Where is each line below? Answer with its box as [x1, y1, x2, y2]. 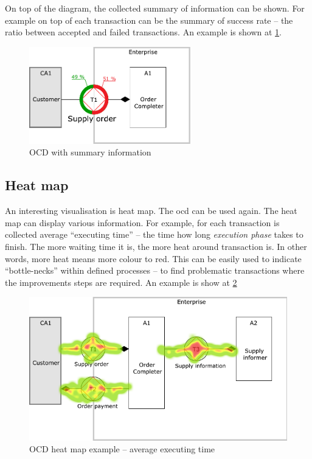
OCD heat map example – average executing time [29, 443, 215, 455]
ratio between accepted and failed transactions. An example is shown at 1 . [5, 26, 282, 38]
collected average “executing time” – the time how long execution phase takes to [5, 228, 303, 241]
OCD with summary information [29, 146, 151, 158]
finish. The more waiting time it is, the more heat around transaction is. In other [5, 240, 307, 253]
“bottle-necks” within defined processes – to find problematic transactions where [5, 264, 305, 277]
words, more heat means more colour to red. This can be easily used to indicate [5, 252, 302, 265]
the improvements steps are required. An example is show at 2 [5, 276, 237, 288]
